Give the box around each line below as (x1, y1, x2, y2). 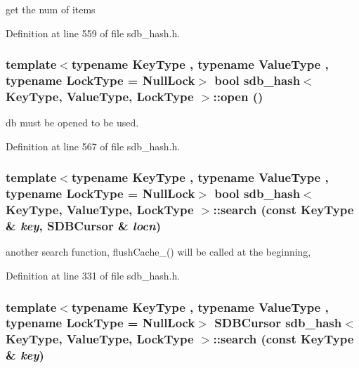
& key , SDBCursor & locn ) (6, 217, 162, 235)
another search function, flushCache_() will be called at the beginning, (6, 244, 311, 259)
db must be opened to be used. (6, 115, 139, 130)
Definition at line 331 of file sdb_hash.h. (6, 268, 181, 283)
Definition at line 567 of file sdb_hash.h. (6, 138, 181, 153)
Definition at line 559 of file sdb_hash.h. (6, 25, 181, 40)
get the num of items (6, 2, 96, 16)
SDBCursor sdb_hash (214, 314, 342, 331)
